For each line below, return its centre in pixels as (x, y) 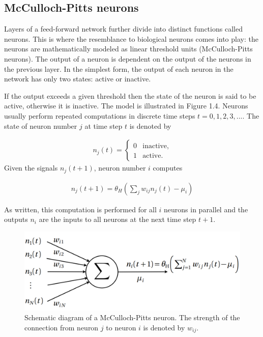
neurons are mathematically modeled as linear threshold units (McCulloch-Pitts (128, 49)
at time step (104, 125)
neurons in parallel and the (206, 209)
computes (168, 168)
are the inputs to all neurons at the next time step (118, 219)
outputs (16, 219)
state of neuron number (41, 125)
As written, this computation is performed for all (80, 209)
